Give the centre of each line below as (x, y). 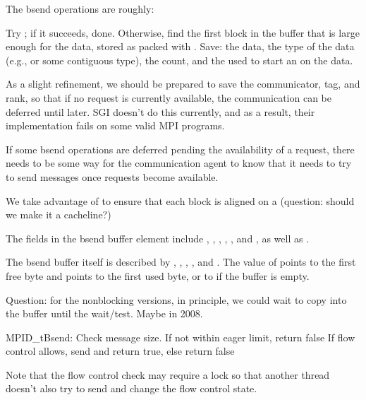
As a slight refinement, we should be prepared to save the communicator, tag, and (183, 84)
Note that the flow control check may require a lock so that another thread (168, 374)
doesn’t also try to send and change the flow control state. (132, 388)
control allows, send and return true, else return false (120, 351)
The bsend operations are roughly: (80, 8)
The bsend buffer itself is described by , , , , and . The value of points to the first (181, 262)
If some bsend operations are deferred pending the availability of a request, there (180, 149)
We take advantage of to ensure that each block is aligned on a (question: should (180, 200)
